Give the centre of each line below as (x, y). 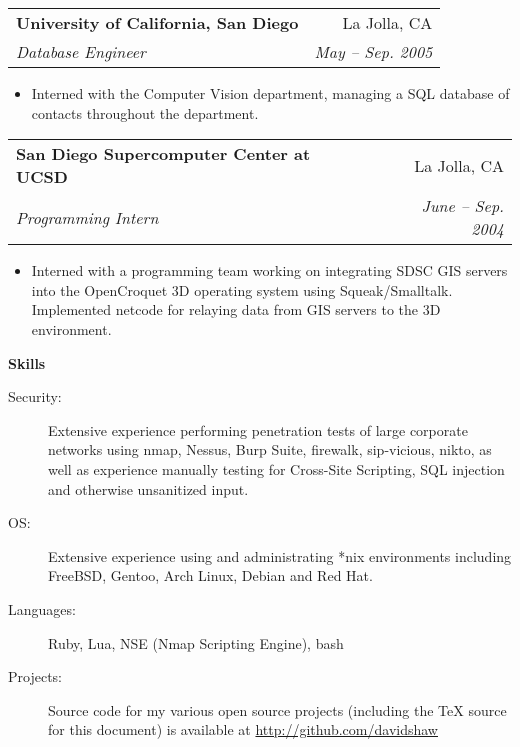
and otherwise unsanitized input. (148, 488)
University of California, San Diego (157, 22)
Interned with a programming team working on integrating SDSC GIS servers (269, 270)
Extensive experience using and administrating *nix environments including (280, 555)
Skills (27, 362)
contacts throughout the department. (145, 112)
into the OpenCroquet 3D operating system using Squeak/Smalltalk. (242, 289)
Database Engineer (81, 51)
